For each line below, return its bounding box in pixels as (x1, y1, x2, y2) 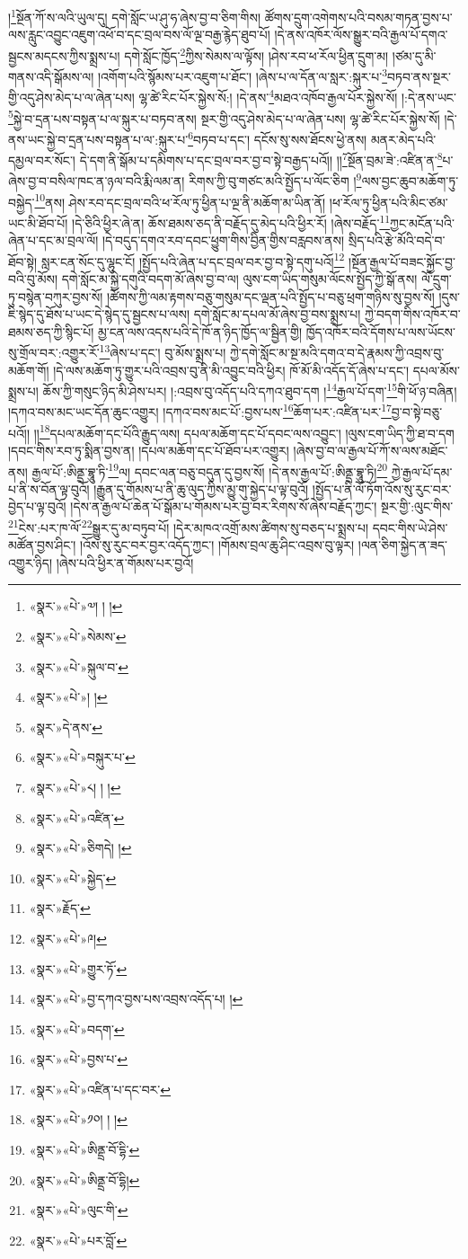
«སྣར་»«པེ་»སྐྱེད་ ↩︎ (29, 868, 117, 887)
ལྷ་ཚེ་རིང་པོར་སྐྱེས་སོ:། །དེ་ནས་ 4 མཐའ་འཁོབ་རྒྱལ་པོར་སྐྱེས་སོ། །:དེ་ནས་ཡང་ (138, 85, 456, 106)
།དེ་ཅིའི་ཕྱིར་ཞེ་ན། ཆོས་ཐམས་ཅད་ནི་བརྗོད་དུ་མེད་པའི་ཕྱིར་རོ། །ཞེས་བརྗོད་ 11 (72, 210, 391, 232)
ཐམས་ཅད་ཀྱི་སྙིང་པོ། (8, 322, 94, 341)
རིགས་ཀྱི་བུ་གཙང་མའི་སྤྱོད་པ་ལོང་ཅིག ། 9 (189, 169, 362, 190)
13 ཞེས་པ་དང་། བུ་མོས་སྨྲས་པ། (99, 341, 226, 361)
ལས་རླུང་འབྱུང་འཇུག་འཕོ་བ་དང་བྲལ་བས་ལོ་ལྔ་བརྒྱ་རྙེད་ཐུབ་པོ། (8, 25, 270, 44)
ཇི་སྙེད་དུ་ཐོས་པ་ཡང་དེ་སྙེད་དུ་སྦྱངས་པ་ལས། (8, 305, 190, 324)
